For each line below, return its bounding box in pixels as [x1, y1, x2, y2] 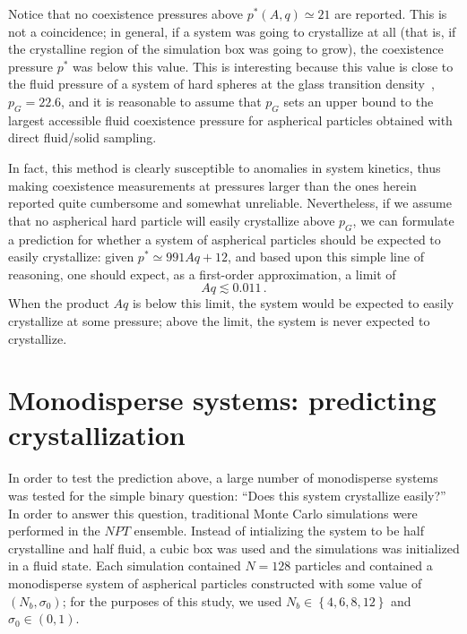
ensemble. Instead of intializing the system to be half [134, 521, 424, 540]
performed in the [8, 521, 100, 540]
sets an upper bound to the [283, 91, 434, 110]
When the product [8, 294, 109, 313]
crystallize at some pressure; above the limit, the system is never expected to [8, 311, 430, 330]
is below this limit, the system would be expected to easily [132, 294, 454, 313]
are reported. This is [334, 4, 447, 22]
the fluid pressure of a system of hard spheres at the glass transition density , [8, 74, 435, 93]
